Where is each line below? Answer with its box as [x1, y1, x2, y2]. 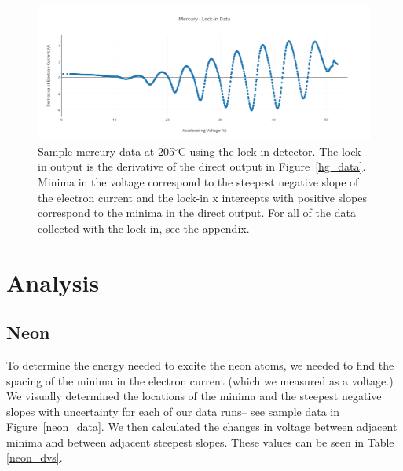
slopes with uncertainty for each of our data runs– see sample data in [6, 403, 340, 419]
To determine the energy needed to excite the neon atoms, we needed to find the [6, 356, 394, 373]
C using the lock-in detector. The [178, 142, 339, 159]
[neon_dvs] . [6, 449, 63, 465]
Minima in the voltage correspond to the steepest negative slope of [38, 173, 359, 190]
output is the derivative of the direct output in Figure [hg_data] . [50, 158, 366, 175]
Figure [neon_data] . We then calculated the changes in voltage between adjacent [6, 418, 398, 435]
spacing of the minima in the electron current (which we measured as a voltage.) [6, 372, 394, 388]
